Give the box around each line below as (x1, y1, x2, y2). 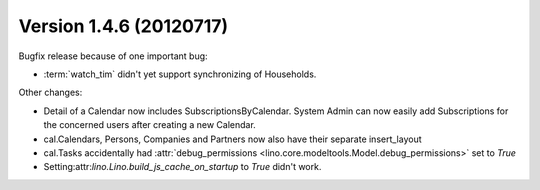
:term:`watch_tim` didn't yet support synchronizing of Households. (43, 68, 317, 80)
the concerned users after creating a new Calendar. (43, 119, 257, 131)
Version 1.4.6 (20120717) (18, 15, 229, 37)
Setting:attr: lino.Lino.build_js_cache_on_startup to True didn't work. (43, 161, 322, 173)
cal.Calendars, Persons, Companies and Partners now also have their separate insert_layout (43, 133, 422, 145)
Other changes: (18, 86, 83, 99)
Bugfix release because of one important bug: (18, 50, 209, 62)
